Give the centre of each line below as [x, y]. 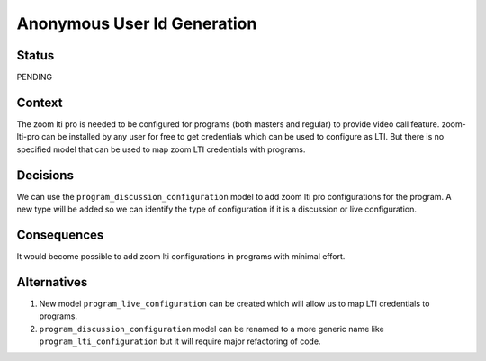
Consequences [60, 235]
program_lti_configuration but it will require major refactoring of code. [180, 341]
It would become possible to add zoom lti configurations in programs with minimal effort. [181, 256]
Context [40, 102]
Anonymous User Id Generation [137, 23]
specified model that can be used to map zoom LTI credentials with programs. [161, 149]
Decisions [45, 175]
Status [36, 55]
